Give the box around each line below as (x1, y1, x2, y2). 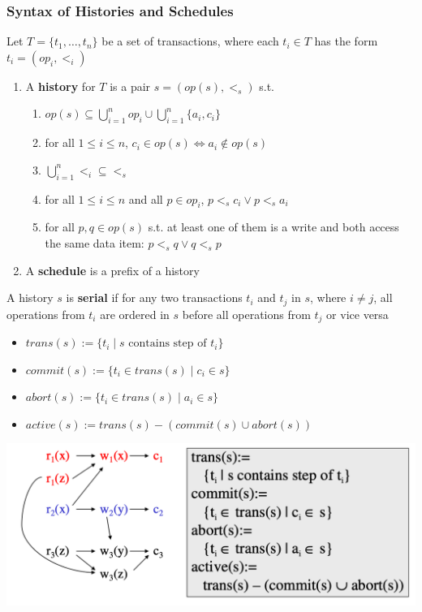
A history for (25, 77, 96, 94)
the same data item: (45, 234, 144, 251)
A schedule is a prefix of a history (25, 261, 200, 278)
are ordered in (100, 305, 170, 322)
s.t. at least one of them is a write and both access (148, 218, 399, 235)
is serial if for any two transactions (66, 289, 243, 306)
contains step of (128, 338, 207, 350)
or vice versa (326, 305, 389, 322)
